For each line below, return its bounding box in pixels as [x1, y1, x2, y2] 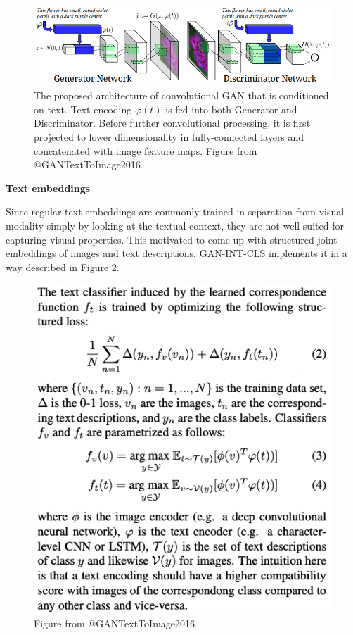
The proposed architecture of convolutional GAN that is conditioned [34, 88, 329, 103]
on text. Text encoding [34, 101, 132, 116]
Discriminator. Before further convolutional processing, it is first [34, 115, 311, 130]
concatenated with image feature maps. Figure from [34, 143, 257, 158]
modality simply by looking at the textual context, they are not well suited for [6, 218, 344, 232]
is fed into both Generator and [165, 101, 297, 116]
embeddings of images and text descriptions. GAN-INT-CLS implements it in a [6, 246, 347, 260]
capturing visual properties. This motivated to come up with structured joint [6, 232, 338, 246]
